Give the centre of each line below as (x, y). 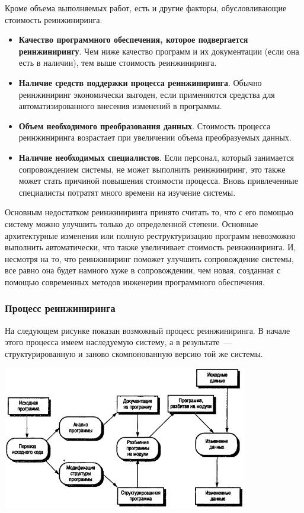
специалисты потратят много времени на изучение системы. (127, 192)
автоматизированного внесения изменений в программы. (120, 106)
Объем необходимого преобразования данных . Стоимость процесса (145, 125)
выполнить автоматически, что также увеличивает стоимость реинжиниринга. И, (151, 247)
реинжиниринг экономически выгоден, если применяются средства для (147, 94)
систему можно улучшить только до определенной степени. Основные (132, 223)
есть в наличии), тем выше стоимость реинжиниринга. (118, 63)
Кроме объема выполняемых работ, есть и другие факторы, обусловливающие (146, 8)
